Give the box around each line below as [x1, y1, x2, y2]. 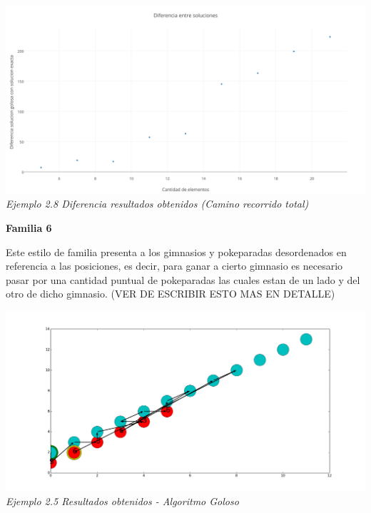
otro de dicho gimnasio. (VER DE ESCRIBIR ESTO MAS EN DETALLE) [6, 286, 335, 301]
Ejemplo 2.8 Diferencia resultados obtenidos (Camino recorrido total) [6, 196, 309, 211]
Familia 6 [6, 220, 52, 235]
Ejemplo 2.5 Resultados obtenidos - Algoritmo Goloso [6, 494, 239, 509]
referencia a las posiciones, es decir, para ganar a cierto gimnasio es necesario [6, 258, 343, 273]
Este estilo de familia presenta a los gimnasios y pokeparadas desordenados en [6, 244, 347, 259]
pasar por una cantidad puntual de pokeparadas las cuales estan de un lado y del [6, 272, 360, 287]
